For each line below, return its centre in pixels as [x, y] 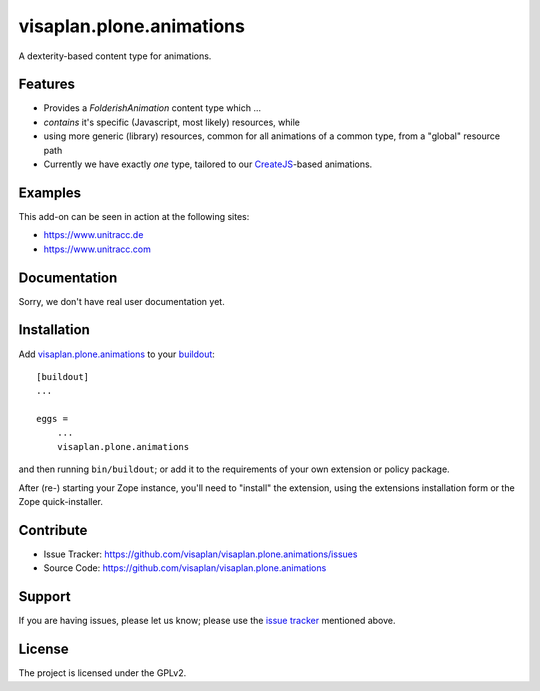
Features [46, 84]
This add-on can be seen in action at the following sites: [134, 216]
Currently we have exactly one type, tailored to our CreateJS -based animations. [208, 164]
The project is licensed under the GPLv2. [102, 673]
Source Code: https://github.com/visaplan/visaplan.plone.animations [185, 568]
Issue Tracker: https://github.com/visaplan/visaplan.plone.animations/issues [200, 554]
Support [44, 596]
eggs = [52, 419]
